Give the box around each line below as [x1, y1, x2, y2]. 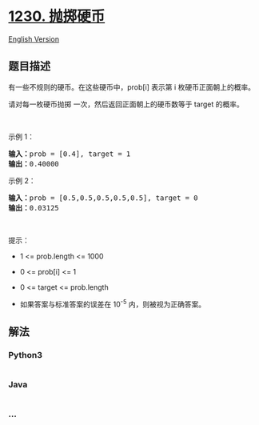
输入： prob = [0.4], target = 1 [8, 149, 131, 158]
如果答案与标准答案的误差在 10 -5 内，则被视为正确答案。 [19, 298, 206, 309]
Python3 [8, 349, 42, 360]
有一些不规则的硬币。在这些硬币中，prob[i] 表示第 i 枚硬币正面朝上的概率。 [8, 82, 256, 92]
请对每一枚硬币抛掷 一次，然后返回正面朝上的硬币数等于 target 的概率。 [8, 99, 244, 109]
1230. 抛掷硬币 [8, 7, 106, 26]
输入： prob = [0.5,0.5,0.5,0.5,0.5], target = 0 [8, 193, 198, 202]
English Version [8, 34, 60, 44]
